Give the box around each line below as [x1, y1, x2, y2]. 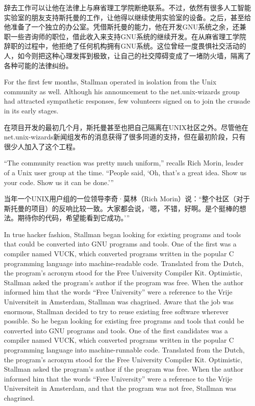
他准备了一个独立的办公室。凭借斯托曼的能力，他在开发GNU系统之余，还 [4, 22, 239, 32]
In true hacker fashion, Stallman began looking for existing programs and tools [4, 229, 241, 239]
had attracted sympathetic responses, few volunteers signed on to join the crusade [4, 96, 250, 106]
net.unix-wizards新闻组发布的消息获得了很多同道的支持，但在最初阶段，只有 [4, 132, 246, 142]
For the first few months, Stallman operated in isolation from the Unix [4, 77, 217, 87]
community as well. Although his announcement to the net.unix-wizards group [4, 86, 240, 96]
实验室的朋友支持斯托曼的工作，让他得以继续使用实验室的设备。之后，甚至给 [4, 12, 251, 22]
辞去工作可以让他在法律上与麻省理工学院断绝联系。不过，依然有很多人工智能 [4, 2, 251, 12]
